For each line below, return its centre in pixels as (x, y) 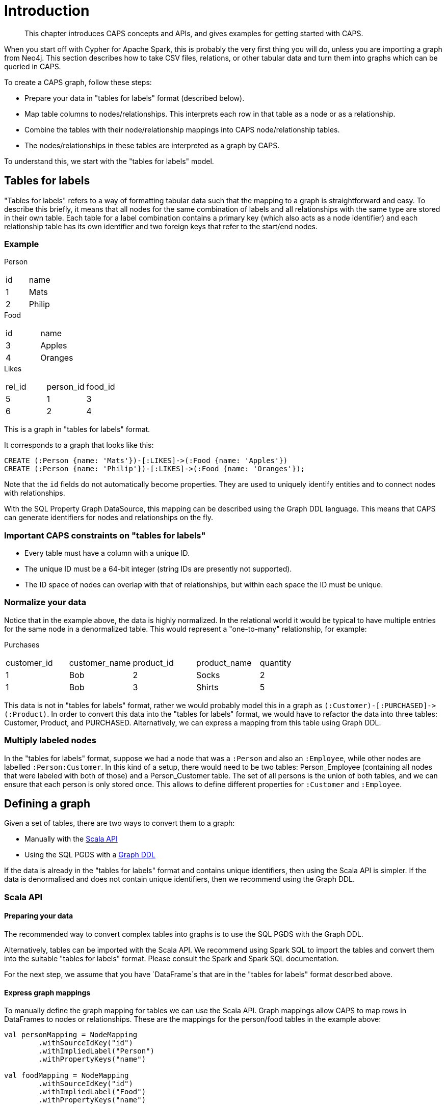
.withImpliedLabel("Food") (92, 1092)
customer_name (100, 663)
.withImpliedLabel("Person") (97, 1051)
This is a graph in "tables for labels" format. (77, 429)
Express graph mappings (47, 992)
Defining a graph (47, 804)
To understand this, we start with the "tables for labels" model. (109, 161)
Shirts (207, 687)
